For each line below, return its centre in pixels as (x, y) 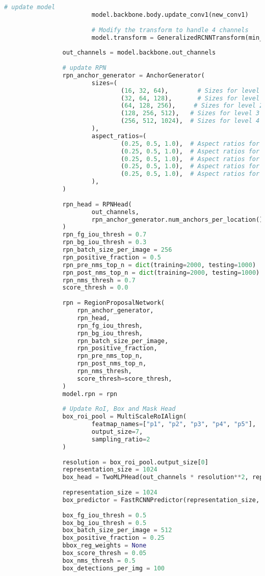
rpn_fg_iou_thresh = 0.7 (104, 235)
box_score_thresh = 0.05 (104, 553)
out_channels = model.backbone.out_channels (139, 53)
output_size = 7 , (117, 432)
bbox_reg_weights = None (104, 546)
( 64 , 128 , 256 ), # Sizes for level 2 (192, 106)
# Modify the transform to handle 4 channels (170, 30)
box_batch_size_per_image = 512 (117, 530)
